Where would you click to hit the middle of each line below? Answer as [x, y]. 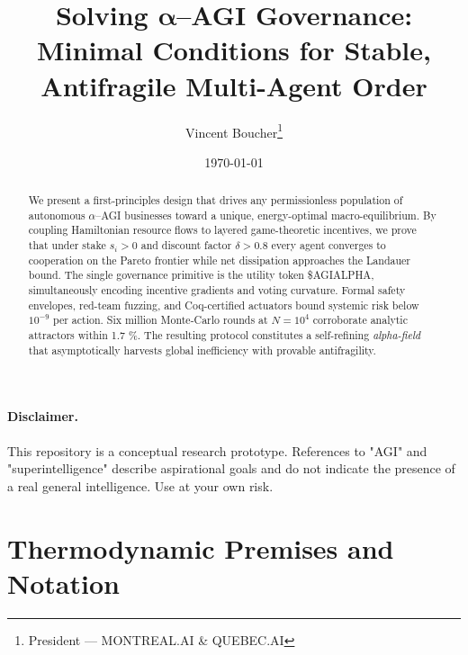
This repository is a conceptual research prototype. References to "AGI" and [217, 450]
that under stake [67, 245]
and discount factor [186, 245]
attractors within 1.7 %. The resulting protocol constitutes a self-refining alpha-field [225, 335]
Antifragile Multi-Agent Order [234, 85]
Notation [63, 583]
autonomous [57, 215]
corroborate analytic [360, 320]
